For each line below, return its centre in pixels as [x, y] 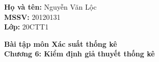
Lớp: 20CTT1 [26, 27]
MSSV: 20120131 [32, 17]
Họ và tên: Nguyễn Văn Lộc [50, 7]
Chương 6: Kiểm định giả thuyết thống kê [79, 54]
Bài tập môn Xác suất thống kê [61, 43]
